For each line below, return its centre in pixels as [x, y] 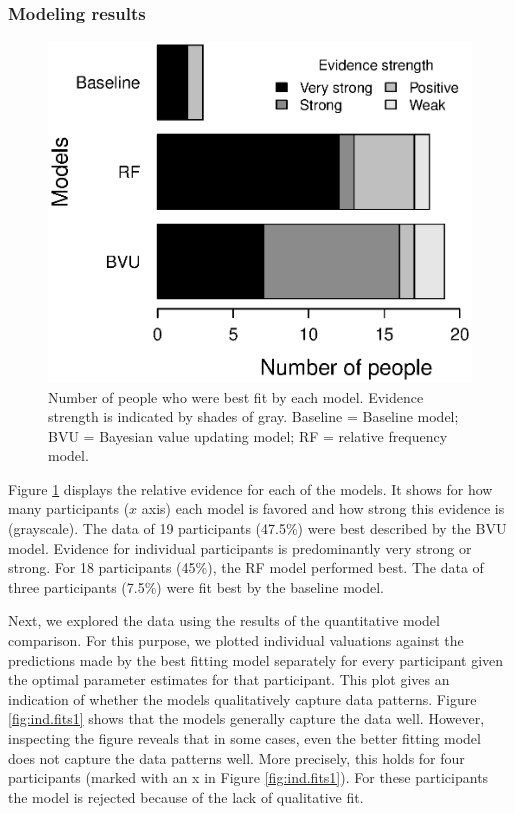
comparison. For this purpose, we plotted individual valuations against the [236, 640]
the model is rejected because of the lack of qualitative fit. [186, 796]
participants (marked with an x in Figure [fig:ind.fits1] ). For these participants [248, 777]
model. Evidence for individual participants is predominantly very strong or [240, 547]
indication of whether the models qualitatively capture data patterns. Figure [242, 698]
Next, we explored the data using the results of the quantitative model [224, 620]
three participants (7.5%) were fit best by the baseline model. [196, 586]
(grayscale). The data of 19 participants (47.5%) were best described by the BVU [257, 528]
